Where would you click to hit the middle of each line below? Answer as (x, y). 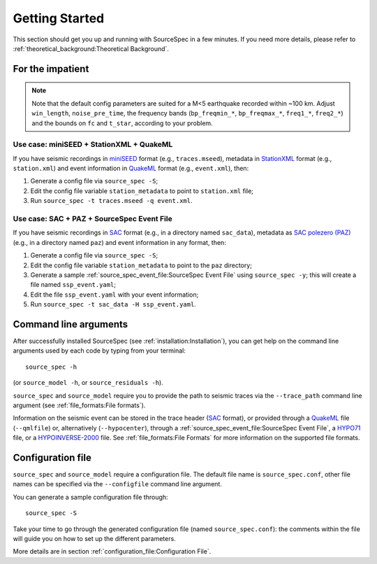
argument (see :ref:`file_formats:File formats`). (79, 405)
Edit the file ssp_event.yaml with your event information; (114, 295)
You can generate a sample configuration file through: (90, 497)
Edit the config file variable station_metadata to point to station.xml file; (142, 191)
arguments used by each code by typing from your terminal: (99, 351)
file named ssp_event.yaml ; (73, 285)
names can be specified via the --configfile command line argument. (118, 484)
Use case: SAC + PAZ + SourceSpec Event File (93, 218)
